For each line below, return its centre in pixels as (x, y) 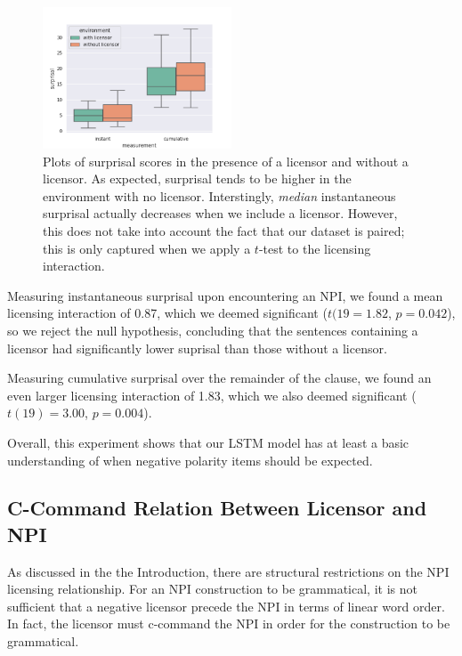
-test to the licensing (315, 248)
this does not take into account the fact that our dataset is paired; (224, 230)
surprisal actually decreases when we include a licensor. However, (220, 213)
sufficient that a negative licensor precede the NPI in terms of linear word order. (226, 606)
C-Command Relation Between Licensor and (217, 508)
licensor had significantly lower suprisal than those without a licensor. (197, 348)
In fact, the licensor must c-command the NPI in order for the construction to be (229, 624)
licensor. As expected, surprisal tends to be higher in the (197, 178)
